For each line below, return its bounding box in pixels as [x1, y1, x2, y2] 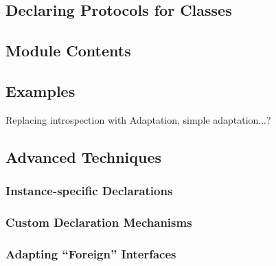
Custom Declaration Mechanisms [5, 213, 192, 230]
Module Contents [5, 40, 131, 61]
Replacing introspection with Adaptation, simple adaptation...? [5, 112, 271, 126]
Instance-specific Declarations [5, 182, 173, 199]
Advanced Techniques [5, 146, 162, 167]
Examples [5, 80, 76, 101]
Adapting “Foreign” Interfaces [5, 245, 176, 262]
